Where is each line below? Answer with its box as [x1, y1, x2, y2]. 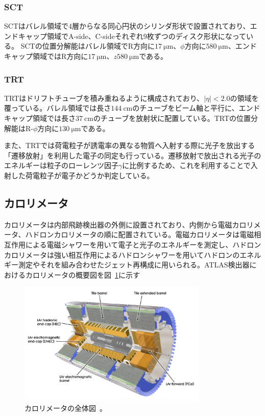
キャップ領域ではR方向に [4, 51, 88, 61]
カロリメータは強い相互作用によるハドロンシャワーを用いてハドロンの [4, 249, 240, 260]
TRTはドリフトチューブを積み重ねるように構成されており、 [4, 92, 204, 103]
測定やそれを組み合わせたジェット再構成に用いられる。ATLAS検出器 [18, 259, 250, 270]
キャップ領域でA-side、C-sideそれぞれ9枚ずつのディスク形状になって [18, 30, 247, 41]
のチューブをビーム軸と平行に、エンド [132, 102, 260, 113]
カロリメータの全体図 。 [25, 403, 107, 413]
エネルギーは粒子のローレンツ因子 [4, 160, 118, 171]
